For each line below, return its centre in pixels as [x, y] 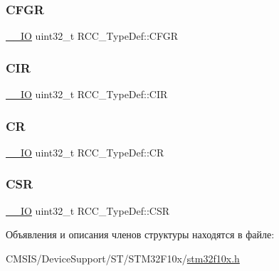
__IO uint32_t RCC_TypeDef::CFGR [92, 36]
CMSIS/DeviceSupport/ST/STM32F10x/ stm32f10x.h [123, 258]
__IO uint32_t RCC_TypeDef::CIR [87, 94]
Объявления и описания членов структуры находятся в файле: [140, 234]
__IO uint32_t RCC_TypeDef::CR [85, 152]
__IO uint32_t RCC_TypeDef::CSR [88, 210]
